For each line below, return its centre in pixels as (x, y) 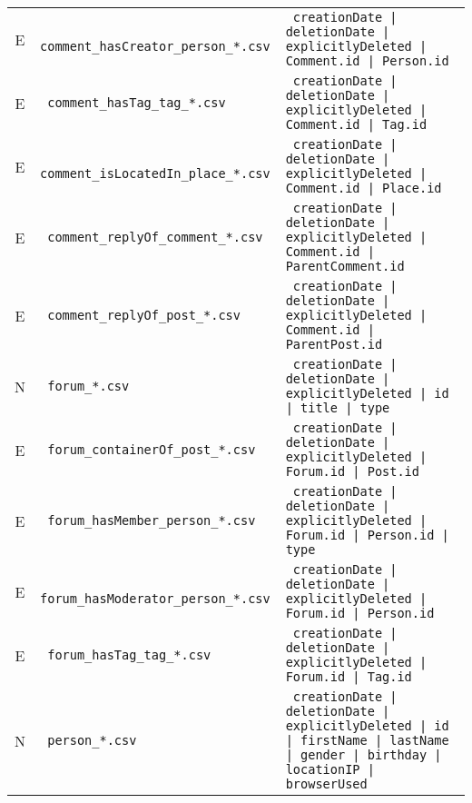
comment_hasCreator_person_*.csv (155, 46)
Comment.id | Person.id (367, 61)
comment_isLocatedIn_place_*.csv (155, 173)
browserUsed (326, 784)
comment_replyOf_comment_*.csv (155, 237)
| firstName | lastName (367, 740)
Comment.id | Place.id (364, 188)
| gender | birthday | (364, 755)
